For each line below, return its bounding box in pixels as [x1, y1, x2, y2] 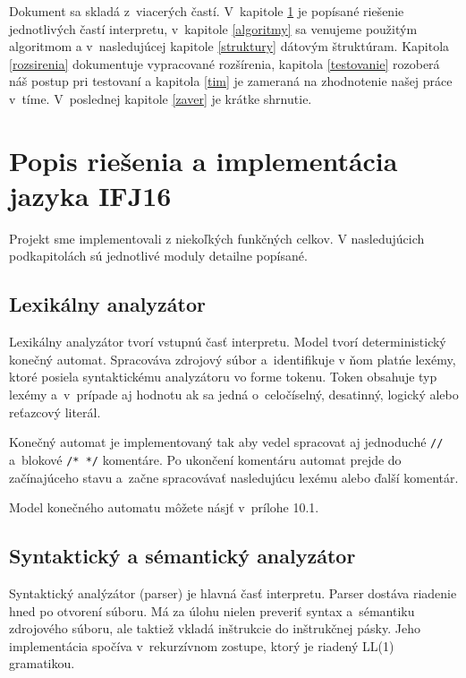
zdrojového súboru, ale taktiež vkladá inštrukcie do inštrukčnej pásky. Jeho [9, 619, 420, 638]
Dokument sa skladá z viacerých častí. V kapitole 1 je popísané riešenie [9, 2, 404, 20]
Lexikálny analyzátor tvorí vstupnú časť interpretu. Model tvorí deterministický [9, 332, 446, 351]
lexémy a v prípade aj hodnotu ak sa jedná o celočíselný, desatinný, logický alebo [9, 385, 459, 404]
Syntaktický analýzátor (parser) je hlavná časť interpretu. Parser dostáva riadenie [9, 583, 457, 602]
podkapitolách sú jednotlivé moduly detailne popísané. [9, 246, 308, 265]
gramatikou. [9, 654, 75, 673]
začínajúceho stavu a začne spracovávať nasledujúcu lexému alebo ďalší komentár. [9, 468, 459, 486]
